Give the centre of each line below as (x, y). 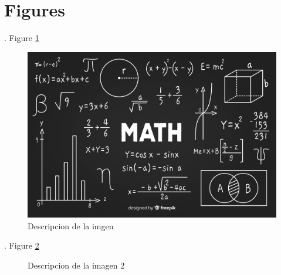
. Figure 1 (22, 38)
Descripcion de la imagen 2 (76, 265)
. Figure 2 (22, 245)
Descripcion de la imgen (71, 225)
